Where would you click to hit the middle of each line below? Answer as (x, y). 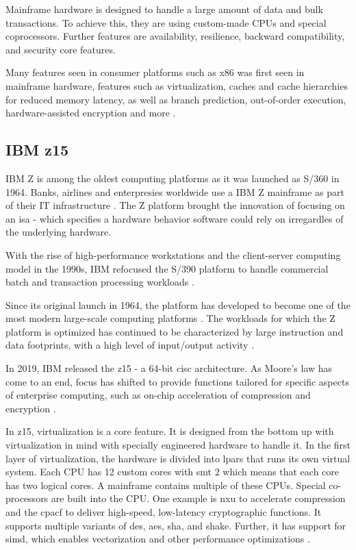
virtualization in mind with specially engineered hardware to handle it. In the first (178, 445)
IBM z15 (37, 150)
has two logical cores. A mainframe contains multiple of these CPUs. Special (166, 485)
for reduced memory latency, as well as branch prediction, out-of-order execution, (176, 99)
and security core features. (61, 49)
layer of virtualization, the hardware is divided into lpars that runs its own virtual (178, 458)
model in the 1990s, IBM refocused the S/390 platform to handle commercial (167, 268)
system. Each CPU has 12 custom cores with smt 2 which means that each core (173, 472)
